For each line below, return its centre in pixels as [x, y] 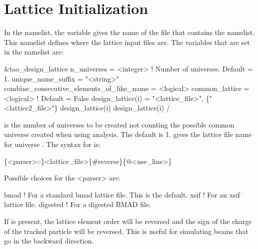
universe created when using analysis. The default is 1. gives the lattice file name [128, 134]
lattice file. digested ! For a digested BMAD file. [77, 204]
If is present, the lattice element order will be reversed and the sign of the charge [128, 221]
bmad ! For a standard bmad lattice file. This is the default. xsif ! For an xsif [122, 194]
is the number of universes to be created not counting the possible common [119, 124]
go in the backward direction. [49, 241]
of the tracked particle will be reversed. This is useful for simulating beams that [126, 231]
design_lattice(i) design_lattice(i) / [115, 108]
